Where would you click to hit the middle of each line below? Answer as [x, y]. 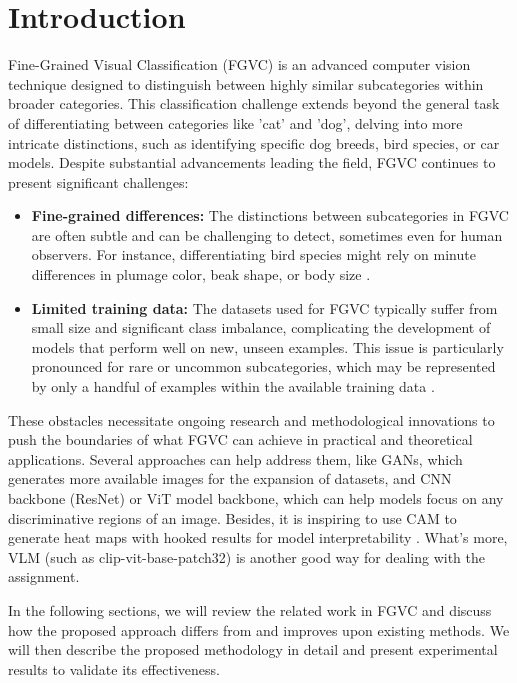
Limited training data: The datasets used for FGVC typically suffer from [264, 307]
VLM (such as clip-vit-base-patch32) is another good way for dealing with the [246, 556]
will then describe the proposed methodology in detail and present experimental [253, 649]
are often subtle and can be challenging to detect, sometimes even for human [267, 234]
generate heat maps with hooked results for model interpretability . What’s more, [258, 537]
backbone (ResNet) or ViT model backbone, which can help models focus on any [256, 498]
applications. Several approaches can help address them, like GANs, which [235, 458]
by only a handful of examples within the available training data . [233, 386]
